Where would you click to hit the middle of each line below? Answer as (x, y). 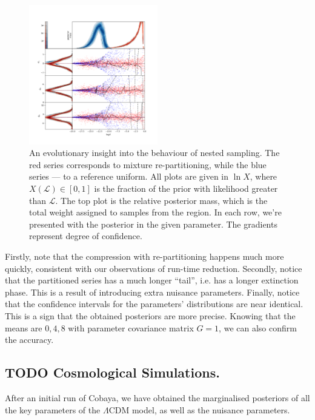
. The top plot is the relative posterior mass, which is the (161, 200)
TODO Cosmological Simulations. (112, 372)
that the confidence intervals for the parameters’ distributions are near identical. (154, 304)
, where (264, 176)
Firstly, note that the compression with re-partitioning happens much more (144, 256)
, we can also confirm (258, 327)
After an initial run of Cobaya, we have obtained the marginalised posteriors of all (157, 397)
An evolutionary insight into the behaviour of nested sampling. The (154, 153)
